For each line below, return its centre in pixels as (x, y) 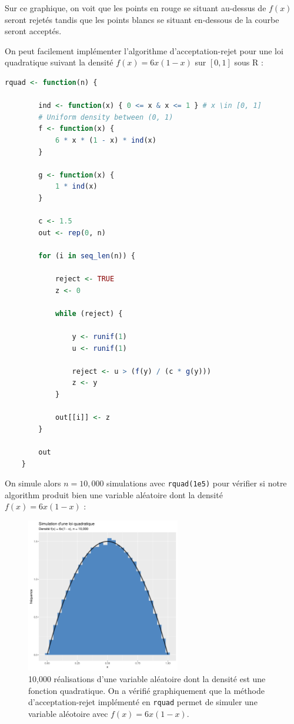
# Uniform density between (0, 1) (106, 117)
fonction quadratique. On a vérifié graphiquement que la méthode (146, 690)
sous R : (249, 62)
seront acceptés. (33, 31)
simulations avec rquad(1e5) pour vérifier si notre (197, 483)
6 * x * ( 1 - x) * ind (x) (106, 140)
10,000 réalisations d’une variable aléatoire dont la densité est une (147, 678)
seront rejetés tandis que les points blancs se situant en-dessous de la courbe (142, 19)
